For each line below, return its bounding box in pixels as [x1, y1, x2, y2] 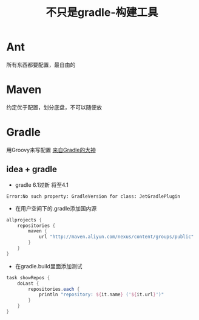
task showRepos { [6, 274, 50, 280]
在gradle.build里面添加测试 [15, 262, 83, 270]
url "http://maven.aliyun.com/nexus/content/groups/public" [38, 234, 194, 240]
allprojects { [6, 217, 42, 223]
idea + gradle [6, 164, 58, 175]
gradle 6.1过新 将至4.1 [15, 181, 69, 189]
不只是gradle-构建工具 [46, 5, 158, 19]
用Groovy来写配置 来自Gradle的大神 [6, 146, 96, 153]
